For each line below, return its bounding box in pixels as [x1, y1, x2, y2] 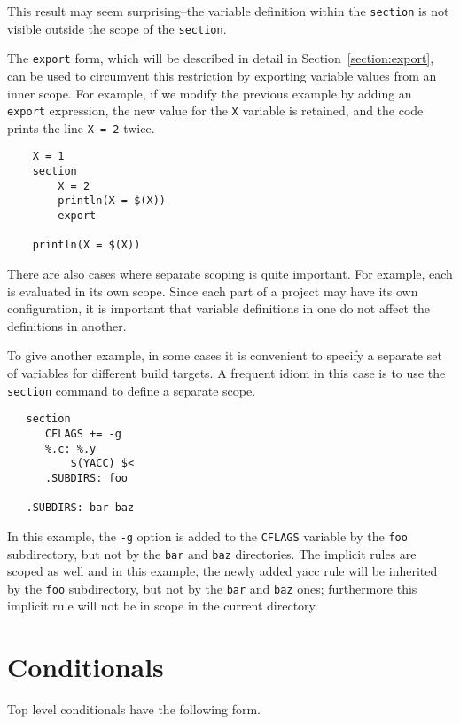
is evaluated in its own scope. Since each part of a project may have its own [7, 281, 418, 300]
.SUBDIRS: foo [44, 471, 129, 484]
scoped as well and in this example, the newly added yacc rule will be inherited [7, 562, 438, 580]
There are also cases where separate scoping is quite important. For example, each [7, 264, 453, 283]
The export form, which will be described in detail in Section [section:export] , [7, 49, 434, 67]
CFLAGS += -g [44, 427, 121, 440]
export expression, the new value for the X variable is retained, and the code [7, 101, 424, 120]
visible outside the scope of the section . [7, 19, 227, 37]
